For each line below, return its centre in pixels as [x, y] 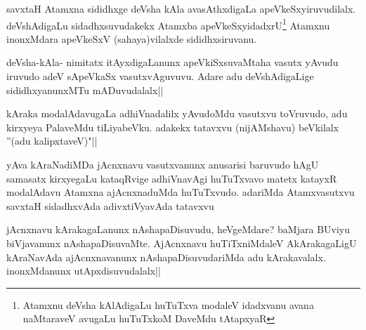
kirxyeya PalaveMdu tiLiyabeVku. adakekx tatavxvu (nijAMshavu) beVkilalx [173, 127]
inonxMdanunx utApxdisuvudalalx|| [84, 271]
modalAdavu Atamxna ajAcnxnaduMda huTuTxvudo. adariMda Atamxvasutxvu [181, 192]
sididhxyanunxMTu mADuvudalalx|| [85, 90]
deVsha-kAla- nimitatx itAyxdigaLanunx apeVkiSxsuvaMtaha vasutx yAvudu [172, 62]
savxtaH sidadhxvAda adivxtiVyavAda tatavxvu [110, 205]
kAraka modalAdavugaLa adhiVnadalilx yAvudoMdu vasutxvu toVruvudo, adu [177, 113]
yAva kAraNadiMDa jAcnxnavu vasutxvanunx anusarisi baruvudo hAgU [163, 164]
